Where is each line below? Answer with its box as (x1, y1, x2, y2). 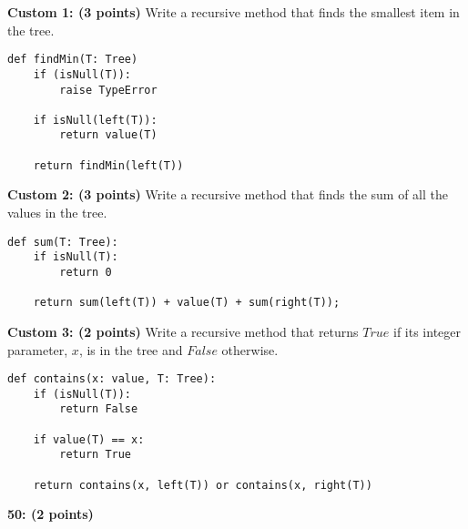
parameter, (7, 340, 68, 359)
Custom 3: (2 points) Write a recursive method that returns (7, 321, 359, 341)
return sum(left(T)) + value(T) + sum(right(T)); (33, 296, 341, 310)
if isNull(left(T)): (33, 113, 158, 127)
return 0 (59, 265, 112, 279)
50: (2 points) (7, 504, 94, 524)
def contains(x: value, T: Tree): (7, 372, 217, 386)
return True (59, 448, 132, 462)
